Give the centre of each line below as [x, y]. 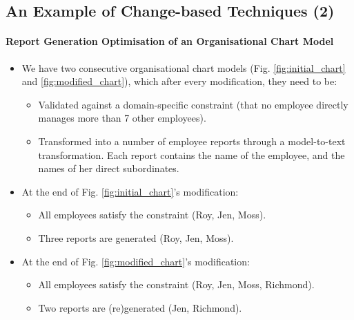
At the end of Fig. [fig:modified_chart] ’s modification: [136, 261]
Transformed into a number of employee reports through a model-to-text [192, 141]
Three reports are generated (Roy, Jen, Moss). [136, 237]
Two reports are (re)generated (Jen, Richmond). [140, 307]
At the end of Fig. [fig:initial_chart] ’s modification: [130, 191]
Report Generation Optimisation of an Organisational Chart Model [170, 41]
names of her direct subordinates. [109, 168]
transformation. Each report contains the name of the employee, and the [191, 154]
